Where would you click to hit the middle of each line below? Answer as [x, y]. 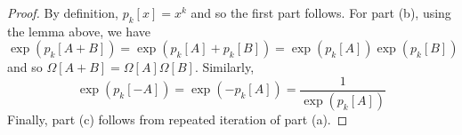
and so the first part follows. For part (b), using [321, 12]
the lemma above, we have [79, 31]
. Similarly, [224, 67]
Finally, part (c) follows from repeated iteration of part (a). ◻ [178, 119]
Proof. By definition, [63, 12]
